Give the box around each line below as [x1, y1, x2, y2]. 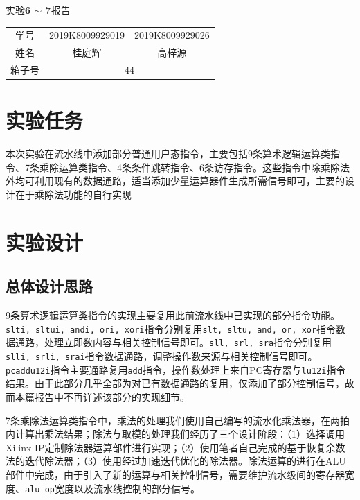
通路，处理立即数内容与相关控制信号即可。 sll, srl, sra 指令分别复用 [15, 335, 332, 350]
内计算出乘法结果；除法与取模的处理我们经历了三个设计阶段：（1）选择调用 [6, 426, 345, 441]
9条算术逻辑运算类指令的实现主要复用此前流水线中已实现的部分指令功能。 [6, 308, 340, 322]
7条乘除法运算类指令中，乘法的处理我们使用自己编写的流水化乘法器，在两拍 [6, 413, 350, 427]
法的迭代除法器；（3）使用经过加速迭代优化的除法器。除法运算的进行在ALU [6, 454, 346, 468]
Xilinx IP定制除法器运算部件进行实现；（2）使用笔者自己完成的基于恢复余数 [6, 440, 345, 454]
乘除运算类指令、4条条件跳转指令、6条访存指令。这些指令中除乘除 [39, 160, 340, 174]
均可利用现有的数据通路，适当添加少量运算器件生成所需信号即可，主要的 [15, 173, 345, 188]
